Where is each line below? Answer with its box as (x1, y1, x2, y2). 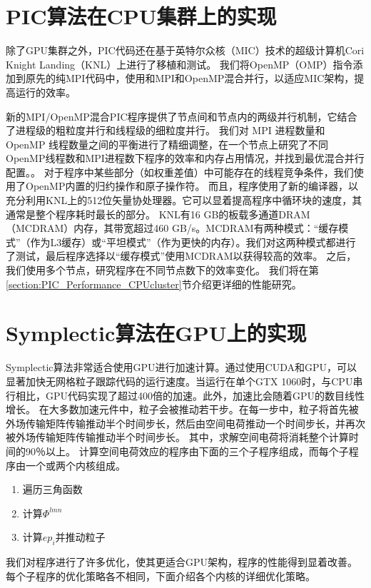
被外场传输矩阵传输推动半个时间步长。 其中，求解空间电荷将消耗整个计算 (6, 430, 349, 445)
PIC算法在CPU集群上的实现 (6, 1, 277, 31)
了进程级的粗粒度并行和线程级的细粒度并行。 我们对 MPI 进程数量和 (6, 123, 325, 138)
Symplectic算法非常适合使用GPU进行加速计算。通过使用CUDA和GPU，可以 (6, 360, 357, 375)
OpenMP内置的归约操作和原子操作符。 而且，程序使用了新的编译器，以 (25, 178, 359, 193)
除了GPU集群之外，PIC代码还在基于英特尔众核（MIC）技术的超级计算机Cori (6, 43, 365, 58)
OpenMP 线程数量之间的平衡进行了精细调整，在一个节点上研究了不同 (6, 136, 329, 151)
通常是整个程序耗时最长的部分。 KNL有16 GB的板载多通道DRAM (6, 206, 310, 221)
